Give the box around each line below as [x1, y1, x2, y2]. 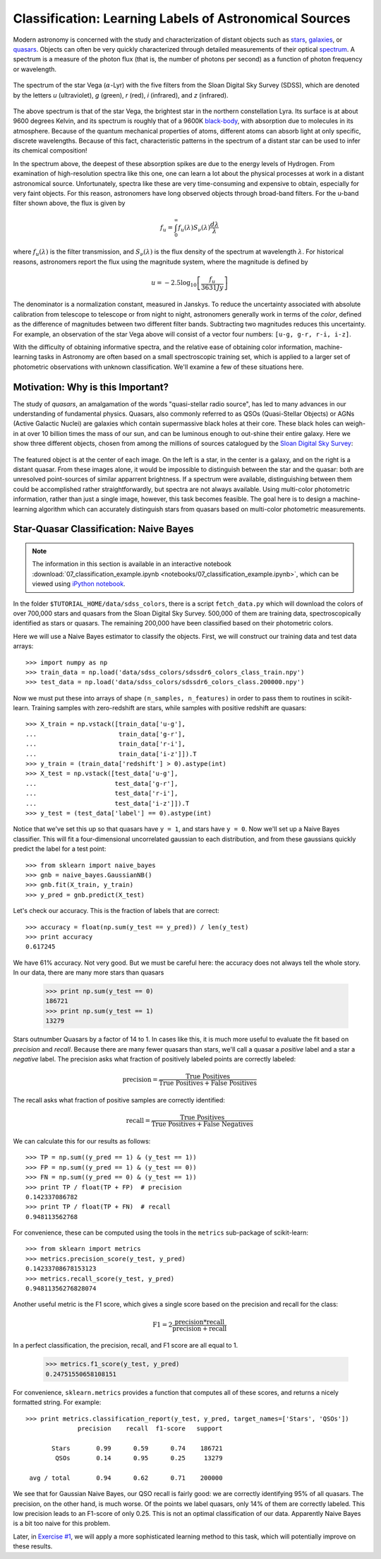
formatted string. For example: [13, 1398, 102, 1406]
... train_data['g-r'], [25, 730, 186, 738]
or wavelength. [13, 64, 56, 73]
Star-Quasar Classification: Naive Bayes [13, 523, 194, 535]
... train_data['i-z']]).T [25, 750, 197, 758]
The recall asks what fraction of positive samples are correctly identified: [13, 1095, 226, 1104]
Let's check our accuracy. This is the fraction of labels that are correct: [13, 907, 220, 915]
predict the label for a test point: [13, 845, 107, 853]
